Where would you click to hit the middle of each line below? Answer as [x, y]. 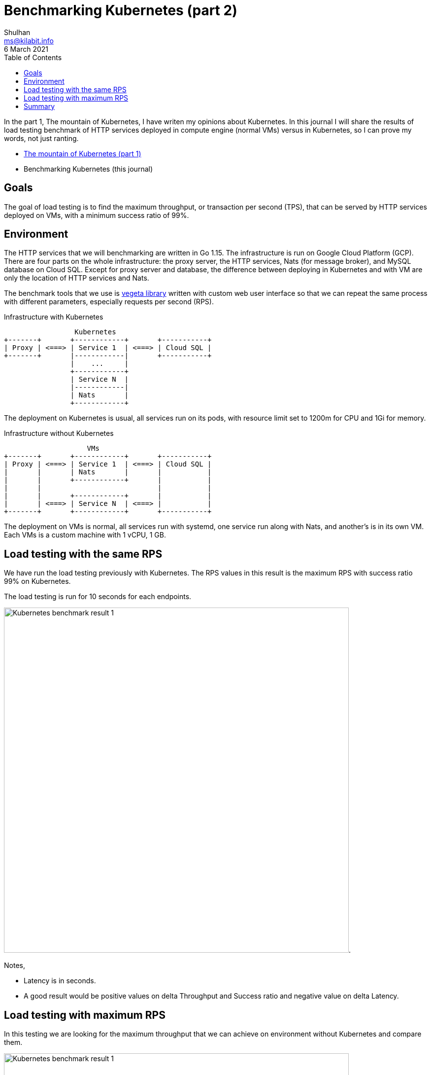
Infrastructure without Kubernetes [59, 433]
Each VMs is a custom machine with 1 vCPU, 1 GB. [85, 535]
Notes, [15, 966]
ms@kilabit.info [29, 40]
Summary [39, 106]
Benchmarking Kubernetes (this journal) [88, 169]
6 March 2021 [26, 49]
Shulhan [17, 32]
